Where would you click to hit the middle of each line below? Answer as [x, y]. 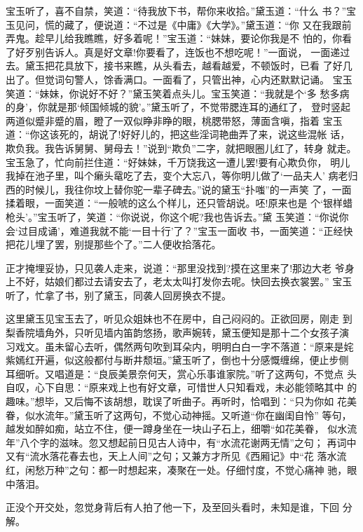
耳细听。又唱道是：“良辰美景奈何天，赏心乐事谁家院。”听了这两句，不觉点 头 [181, 373]
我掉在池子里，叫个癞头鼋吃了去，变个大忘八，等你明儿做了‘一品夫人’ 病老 [177, 176]
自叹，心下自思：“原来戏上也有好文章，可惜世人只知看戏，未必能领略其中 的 [181, 387]
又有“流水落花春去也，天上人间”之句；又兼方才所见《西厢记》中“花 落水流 [176, 456]
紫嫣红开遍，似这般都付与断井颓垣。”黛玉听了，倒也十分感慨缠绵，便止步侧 [177, 360]
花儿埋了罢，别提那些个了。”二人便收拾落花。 [118, 244]
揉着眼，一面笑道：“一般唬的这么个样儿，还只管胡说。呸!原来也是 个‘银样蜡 [179, 203]
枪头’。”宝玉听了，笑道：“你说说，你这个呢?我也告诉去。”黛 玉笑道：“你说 [172, 216]
